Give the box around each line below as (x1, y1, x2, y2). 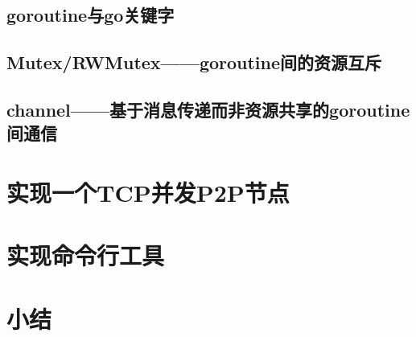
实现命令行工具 (6, 239, 165, 272)
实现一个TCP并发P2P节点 (6, 175, 290, 208)
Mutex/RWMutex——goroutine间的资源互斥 (6, 50, 382, 75)
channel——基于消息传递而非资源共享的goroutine (6, 97, 410, 121)
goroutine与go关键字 (6, 2, 175, 27)
